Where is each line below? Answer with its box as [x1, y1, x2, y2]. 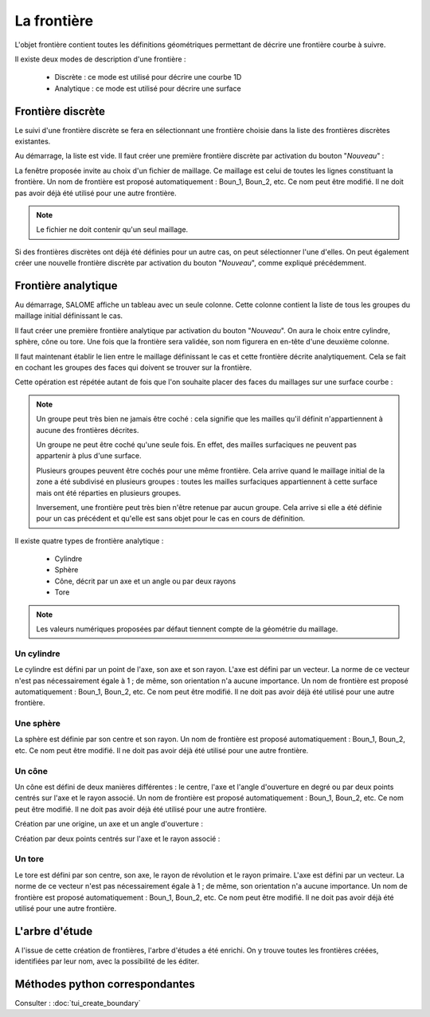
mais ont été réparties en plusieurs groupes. [36, 488, 182, 497]
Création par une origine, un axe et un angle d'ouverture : [14, 819, 203, 829]
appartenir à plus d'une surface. [36, 451, 142, 461]
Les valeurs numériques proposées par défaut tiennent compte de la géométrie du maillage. [36, 624, 338, 634]
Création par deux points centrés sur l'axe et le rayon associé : [14, 834, 221, 843]
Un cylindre [14, 648, 61, 659]
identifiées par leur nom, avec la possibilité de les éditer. [14, 956, 199, 966]
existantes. [14, 136, 51, 147]
